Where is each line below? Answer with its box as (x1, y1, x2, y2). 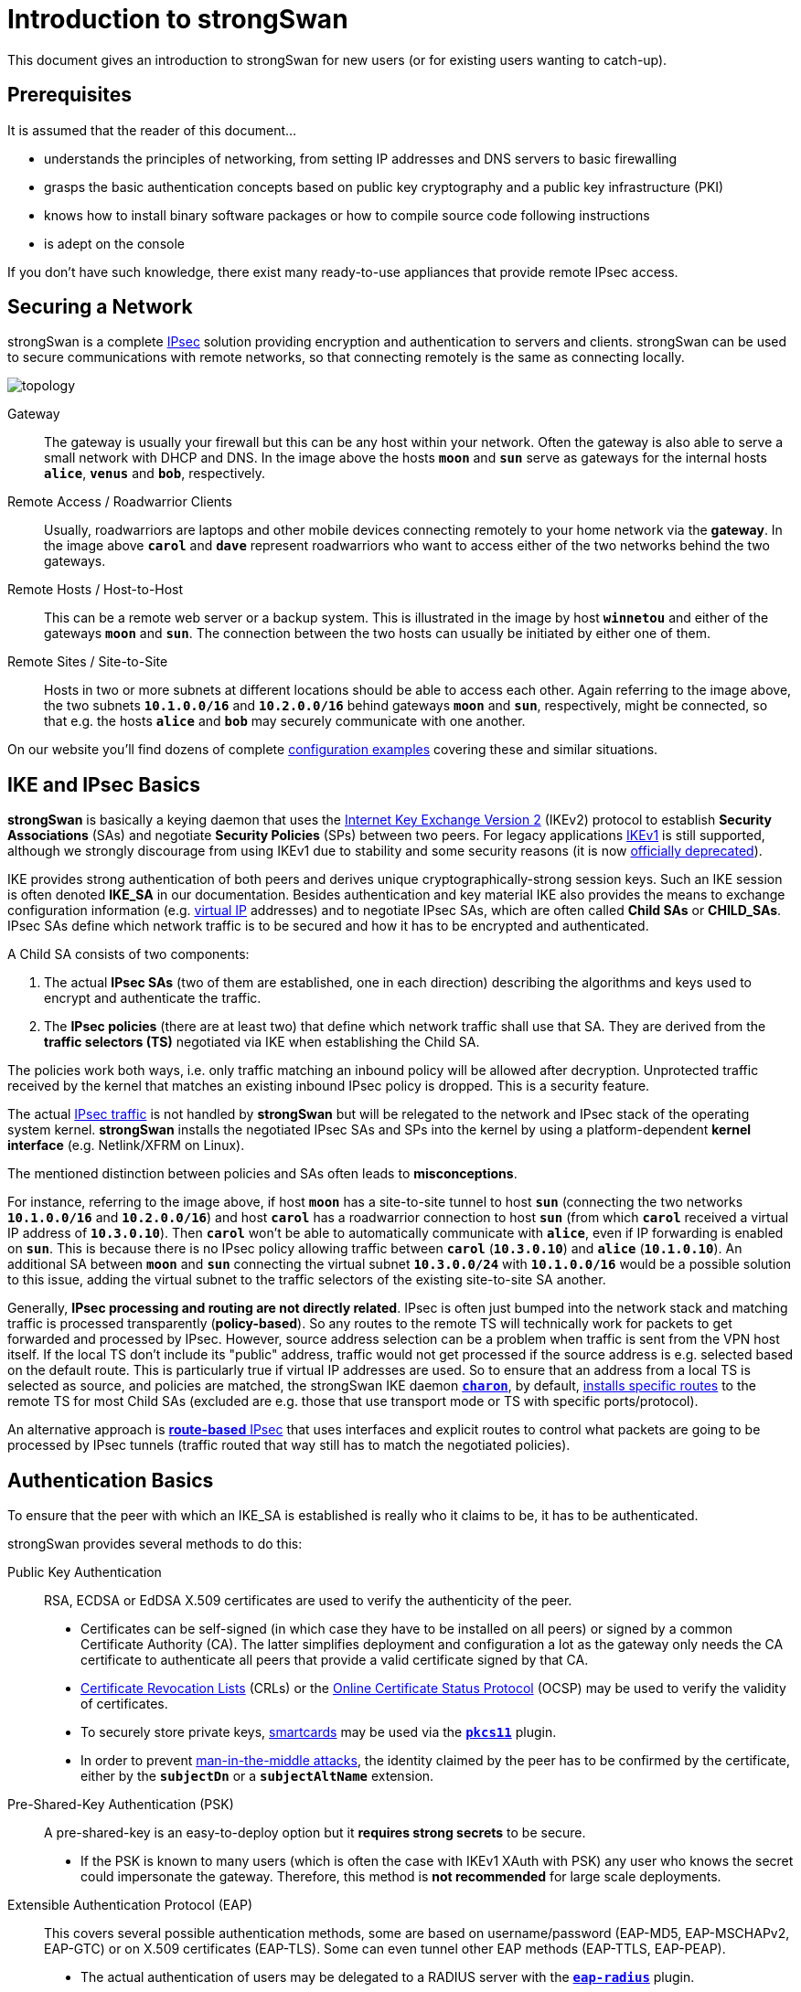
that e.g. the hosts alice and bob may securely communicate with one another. (44, 713, 526, 730)
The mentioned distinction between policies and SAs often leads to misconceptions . (7, 1166, 518, 1182)
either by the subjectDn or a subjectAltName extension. (80, 1768, 434, 1784)
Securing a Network (7, 295, 193, 319)
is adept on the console (44, 235, 185, 251)
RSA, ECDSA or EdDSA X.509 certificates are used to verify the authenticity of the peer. (44, 1593, 572, 1609)
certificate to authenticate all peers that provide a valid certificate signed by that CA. (80, 1652, 589, 1668)
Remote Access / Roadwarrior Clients (7, 494, 232, 510)
